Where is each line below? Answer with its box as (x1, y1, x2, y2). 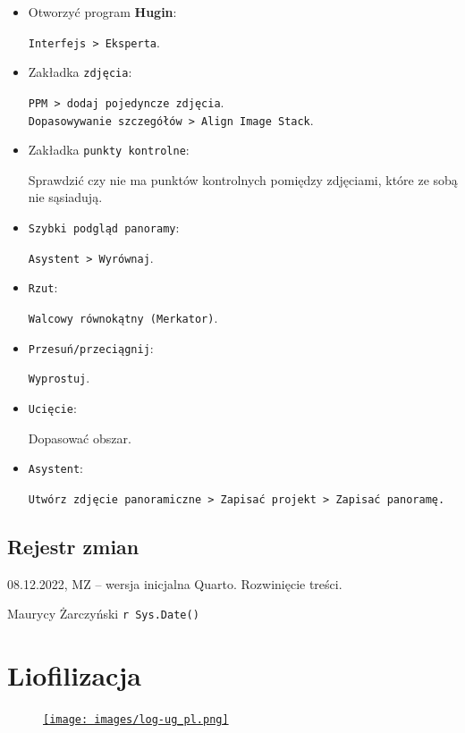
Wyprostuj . (28, 368, 90, 387)
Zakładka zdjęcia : (28, 63, 132, 81)
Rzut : (28, 278, 58, 297)
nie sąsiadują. (28, 188, 103, 206)
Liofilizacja (7, 657, 141, 694)
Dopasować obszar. (28, 428, 131, 447)
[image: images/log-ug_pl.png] (43, 713, 229, 727)
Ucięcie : (28, 399, 77, 417)
